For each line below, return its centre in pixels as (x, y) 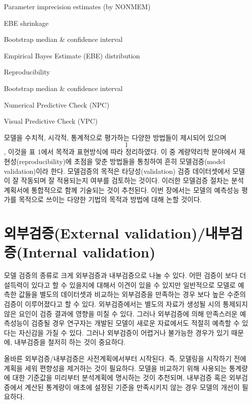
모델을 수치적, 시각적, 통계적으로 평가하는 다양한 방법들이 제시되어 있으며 (115, 137)
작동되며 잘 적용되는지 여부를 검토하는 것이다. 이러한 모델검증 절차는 (125, 180)
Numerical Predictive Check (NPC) (57, 104)
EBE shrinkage (26, 23)
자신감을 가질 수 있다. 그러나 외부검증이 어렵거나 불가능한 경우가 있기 (124, 332)
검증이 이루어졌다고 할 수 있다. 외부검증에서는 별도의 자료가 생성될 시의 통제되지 (126, 304)
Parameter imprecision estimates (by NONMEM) (77, 6)
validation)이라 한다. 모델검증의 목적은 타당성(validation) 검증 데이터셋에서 (117, 171)
